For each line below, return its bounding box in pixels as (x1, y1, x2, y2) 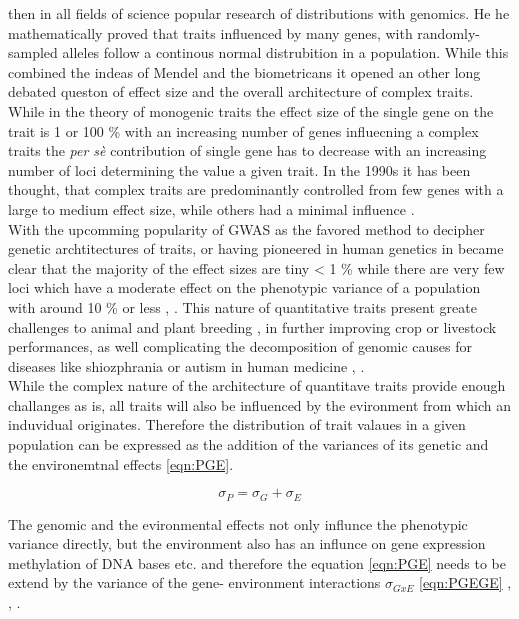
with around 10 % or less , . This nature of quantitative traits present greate (8, 296, 477, 317)
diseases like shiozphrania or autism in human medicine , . (8, 355, 365, 376)
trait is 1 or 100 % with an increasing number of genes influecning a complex (8, 120, 479, 141)
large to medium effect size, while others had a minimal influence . (8, 198, 415, 219)
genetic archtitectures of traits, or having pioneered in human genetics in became (8, 238, 504, 259)
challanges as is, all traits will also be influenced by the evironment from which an (8, 394, 511, 415)
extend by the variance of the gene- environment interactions (8, 572, 381, 593)
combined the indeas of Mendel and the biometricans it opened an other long (8, 61, 481, 82)
